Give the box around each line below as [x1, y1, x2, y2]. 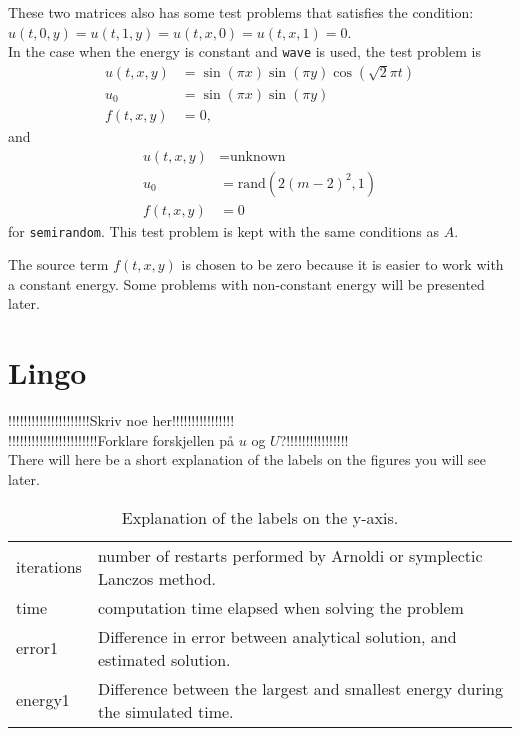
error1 [16, 636, 58, 660]
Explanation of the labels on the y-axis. [121, 505, 399, 529]
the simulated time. [97, 699, 234, 723]
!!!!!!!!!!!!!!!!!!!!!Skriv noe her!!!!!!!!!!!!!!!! [8, 410, 235, 431]
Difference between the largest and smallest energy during [97, 676, 503, 700]
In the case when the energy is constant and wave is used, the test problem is [8, 41, 481, 62]
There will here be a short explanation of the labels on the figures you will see [8, 449, 487, 470]
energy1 [16, 688, 70, 712]
